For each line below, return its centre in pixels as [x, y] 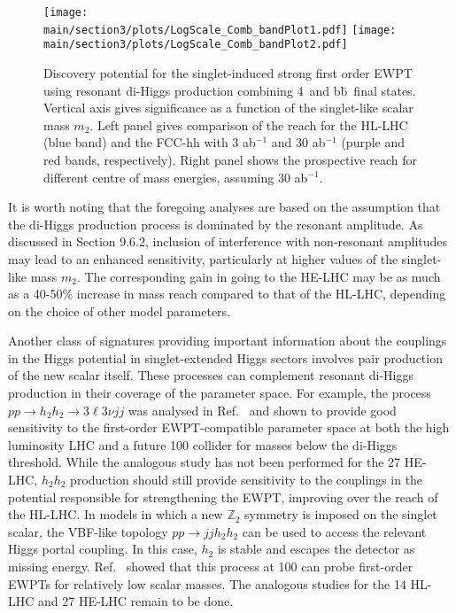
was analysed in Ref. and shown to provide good [262, 410]
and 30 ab [298, 142]
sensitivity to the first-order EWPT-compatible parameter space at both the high [229, 427]
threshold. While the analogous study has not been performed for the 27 [205, 462]
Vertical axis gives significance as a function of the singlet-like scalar [228, 108]
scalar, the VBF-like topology [88, 531]
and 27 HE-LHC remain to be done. [136, 601]
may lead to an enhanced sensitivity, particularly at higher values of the [203, 258]
